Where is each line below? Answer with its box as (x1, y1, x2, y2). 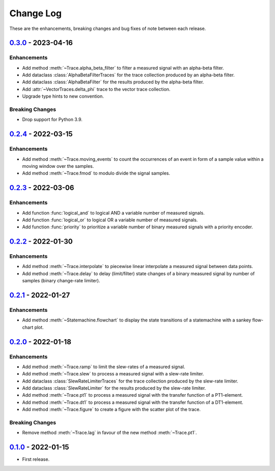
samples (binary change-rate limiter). (22, 278, 100, 284)
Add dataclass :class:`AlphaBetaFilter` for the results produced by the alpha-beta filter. (22, 79, 204, 85)
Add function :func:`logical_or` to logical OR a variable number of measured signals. (22, 217, 198, 223)
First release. (22, 456, 50, 462)
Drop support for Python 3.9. (22, 116, 82, 123)
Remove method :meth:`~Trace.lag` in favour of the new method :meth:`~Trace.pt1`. (22, 430, 197, 436)
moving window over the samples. (22, 163, 94, 169)
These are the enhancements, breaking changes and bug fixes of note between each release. (9, 25, 206, 32)
